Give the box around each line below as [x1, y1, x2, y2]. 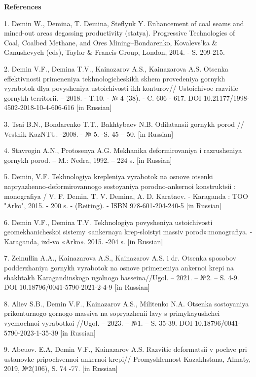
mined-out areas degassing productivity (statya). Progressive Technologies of [4, 28, 235, 38]
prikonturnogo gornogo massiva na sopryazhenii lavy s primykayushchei [4, 308, 220, 318]
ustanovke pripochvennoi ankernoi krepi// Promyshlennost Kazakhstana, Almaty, [4, 353, 251, 364]
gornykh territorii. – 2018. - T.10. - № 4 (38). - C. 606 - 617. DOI [4, 92, 202, 103]
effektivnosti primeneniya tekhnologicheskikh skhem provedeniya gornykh [4, 73, 225, 83]
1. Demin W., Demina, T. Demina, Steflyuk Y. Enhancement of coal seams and [4, 18, 244, 28]
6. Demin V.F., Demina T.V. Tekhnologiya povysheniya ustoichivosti [4, 217, 213, 227]
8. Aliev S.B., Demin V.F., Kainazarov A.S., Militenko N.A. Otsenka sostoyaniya [4, 298, 249, 308]
